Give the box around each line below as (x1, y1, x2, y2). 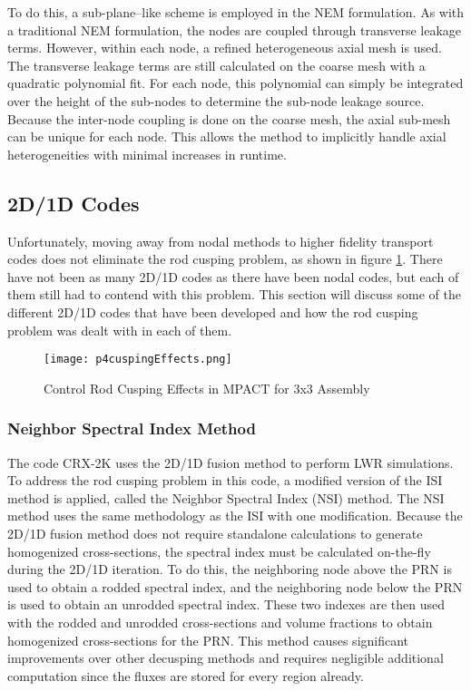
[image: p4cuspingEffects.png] (44, 353, 232, 366)
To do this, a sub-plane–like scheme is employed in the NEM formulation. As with (7, 3, 465, 21)
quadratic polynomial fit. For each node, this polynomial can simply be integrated (7, 73, 464, 92)
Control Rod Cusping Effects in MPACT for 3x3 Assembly (44, 378, 370, 397)
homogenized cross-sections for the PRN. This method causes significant (7, 630, 409, 649)
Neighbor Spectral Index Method (7, 417, 256, 440)
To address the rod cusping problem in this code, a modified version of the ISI (7, 471, 443, 490)
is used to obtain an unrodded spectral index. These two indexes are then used (7, 595, 446, 614)
